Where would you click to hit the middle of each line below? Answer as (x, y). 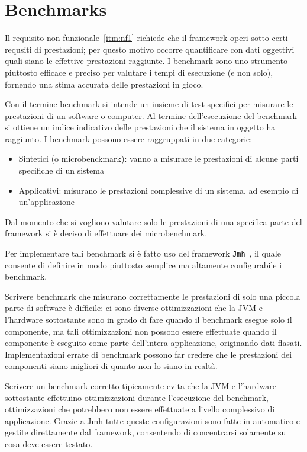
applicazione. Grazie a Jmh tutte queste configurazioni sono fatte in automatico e (153, 420)
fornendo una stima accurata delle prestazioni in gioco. (104, 84)
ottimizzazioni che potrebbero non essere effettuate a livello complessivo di (140, 409)
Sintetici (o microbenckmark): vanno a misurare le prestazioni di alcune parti (159, 158)
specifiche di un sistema (61, 170)
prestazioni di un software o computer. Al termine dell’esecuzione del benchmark (151, 115)
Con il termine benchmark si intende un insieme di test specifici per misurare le (149, 104)
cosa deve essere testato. (49, 444)
